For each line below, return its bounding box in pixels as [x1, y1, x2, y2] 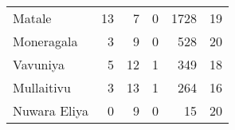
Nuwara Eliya [13, 101, 88, 120]
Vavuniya [13, 55, 65, 73]
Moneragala [13, 32, 78, 50]
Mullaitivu [13, 78, 71, 97]
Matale [13, 9, 52, 27]
